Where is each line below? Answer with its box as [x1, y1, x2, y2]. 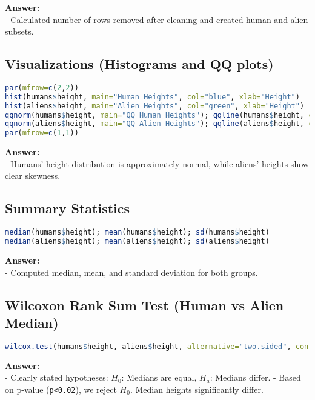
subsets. [5, 25, 34, 38]
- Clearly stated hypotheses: [5, 371, 108, 384]
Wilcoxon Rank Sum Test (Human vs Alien [5, 295, 284, 314]
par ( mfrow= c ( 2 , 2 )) [5, 83, 79, 92]
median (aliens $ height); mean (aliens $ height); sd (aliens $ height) [5, 237, 270, 246]
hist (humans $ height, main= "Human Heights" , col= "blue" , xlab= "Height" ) [5, 92, 300, 101]
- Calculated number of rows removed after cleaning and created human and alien [5, 13, 308, 25]
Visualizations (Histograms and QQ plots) [5, 55, 274, 73]
